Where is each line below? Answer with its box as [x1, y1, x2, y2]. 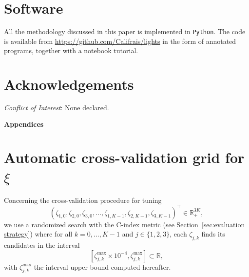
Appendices [4, 119, 44, 129]
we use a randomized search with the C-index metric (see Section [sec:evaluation [4, 219, 245, 229]
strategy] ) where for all [4, 229, 73, 239]
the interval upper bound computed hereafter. [34, 261, 171, 272]
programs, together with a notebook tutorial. [4, 45, 138, 56]
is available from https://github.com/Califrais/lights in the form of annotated [4, 36, 236, 46]
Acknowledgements [4, 74, 134, 94]
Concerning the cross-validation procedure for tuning [4, 195, 162, 205]
